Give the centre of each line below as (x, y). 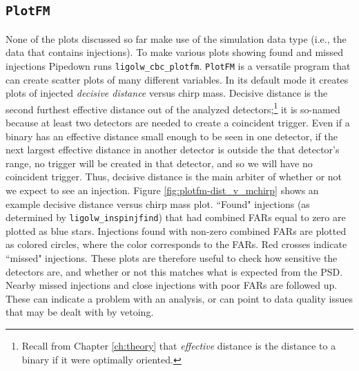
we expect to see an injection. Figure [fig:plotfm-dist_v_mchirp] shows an (162, 190)
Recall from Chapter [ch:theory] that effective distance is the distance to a (179, 346)
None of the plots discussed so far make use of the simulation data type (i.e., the (176, 38)
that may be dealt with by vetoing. (80, 312)
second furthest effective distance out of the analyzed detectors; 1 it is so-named (173, 108)
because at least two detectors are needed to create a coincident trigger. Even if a (178, 123)
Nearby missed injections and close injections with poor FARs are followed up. (172, 285)
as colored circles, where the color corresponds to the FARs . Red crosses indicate (176, 244)
